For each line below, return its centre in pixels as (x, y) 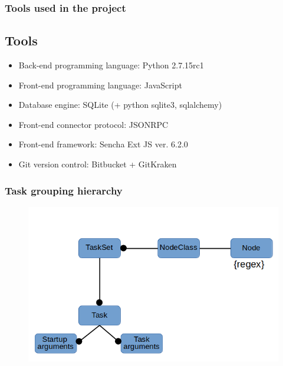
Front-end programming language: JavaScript (100, 85)
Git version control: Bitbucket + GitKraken (98, 164)
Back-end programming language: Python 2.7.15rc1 (111, 65)
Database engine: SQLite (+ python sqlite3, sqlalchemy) (120, 105)
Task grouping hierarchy (64, 190)
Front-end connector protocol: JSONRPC (93, 124)
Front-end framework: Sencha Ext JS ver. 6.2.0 (103, 144)
